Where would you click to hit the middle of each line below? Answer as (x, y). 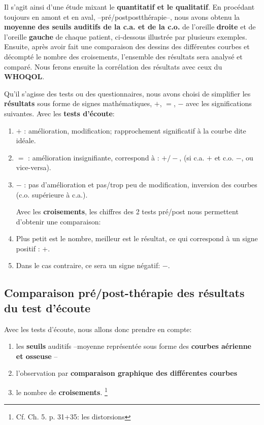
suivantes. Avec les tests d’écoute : (59, 113)
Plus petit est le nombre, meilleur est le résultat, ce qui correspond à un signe (137, 238)
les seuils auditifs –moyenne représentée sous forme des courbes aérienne (134, 346)
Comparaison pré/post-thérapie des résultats (124, 293)
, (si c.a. (192, 157)
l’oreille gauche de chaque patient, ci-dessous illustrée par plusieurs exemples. (126, 36)
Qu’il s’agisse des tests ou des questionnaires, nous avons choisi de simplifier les (127, 93)
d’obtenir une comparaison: (58, 221)
